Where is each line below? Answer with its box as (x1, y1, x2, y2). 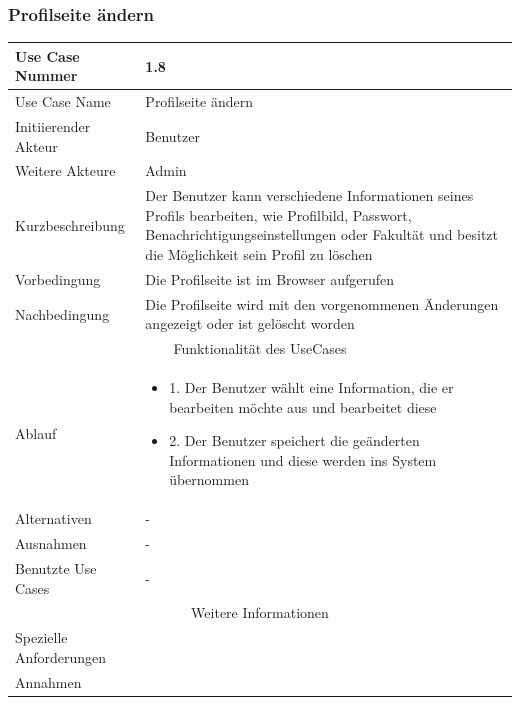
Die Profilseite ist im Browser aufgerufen (145, 268, 395, 289)
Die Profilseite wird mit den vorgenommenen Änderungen (145, 293, 499, 314)
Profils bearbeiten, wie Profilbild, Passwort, (145, 204, 412, 225)
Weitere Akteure (15, 160, 116, 181)
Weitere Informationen (191, 602, 329, 623)
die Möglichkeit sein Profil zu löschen (145, 244, 373, 265)
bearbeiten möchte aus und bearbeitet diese (169, 396, 437, 417)
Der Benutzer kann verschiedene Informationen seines (145, 185, 474, 206)
